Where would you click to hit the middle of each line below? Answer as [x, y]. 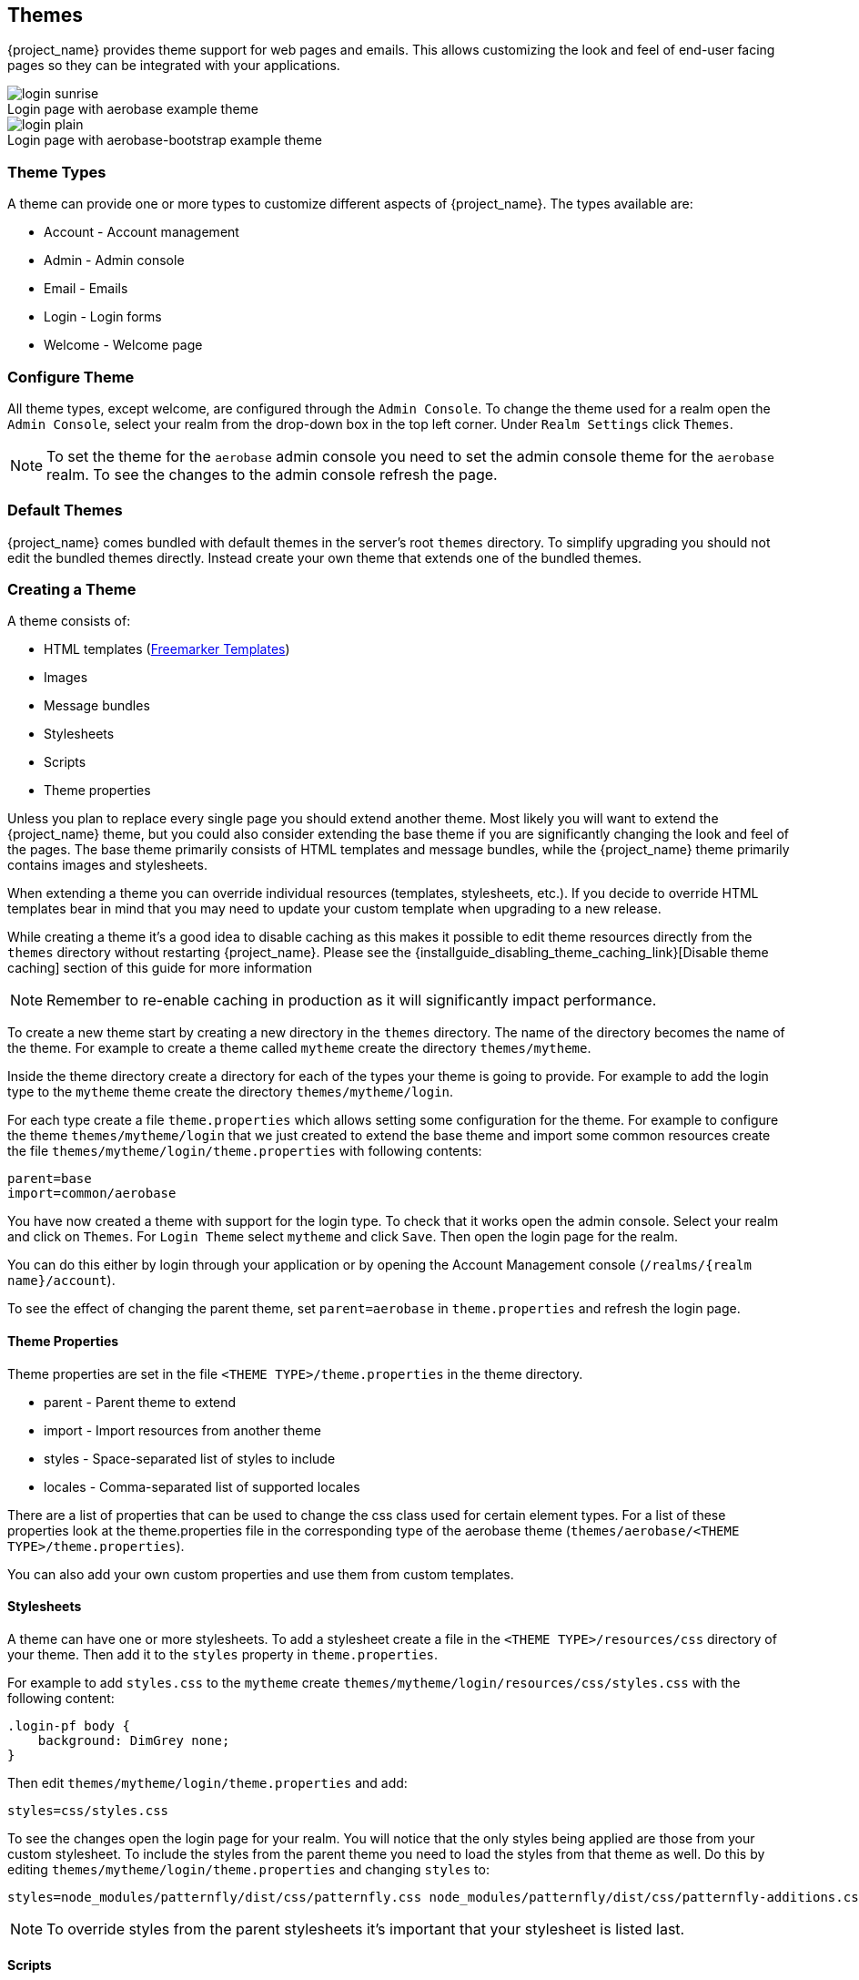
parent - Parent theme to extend [140, 1402]
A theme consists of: [69, 621]
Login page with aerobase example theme [133, 109]
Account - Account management [141, 232]
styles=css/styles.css [88, 1810]
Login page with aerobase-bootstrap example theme [165, 140]
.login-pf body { [69, 1725]
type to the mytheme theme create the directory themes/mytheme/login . [231, 1092]
